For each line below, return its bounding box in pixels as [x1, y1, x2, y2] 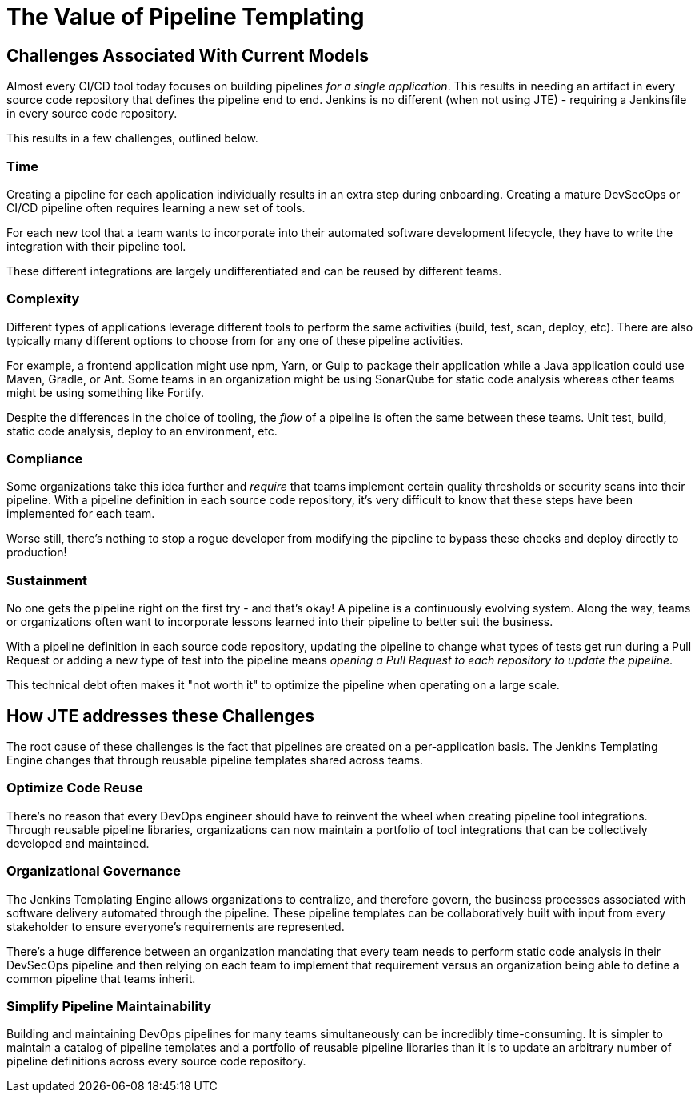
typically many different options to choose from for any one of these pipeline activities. [6, 333, 464, 347]
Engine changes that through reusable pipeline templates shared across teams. [6, 753, 423, 768]
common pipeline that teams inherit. [6, 971, 196, 985]
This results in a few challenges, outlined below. [6, 131, 258, 146]
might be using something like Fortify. [6, 385, 205, 399]
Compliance [6, 451, 83, 467]
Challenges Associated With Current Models [6, 45, 369, 66]
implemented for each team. [6, 507, 155, 521]
